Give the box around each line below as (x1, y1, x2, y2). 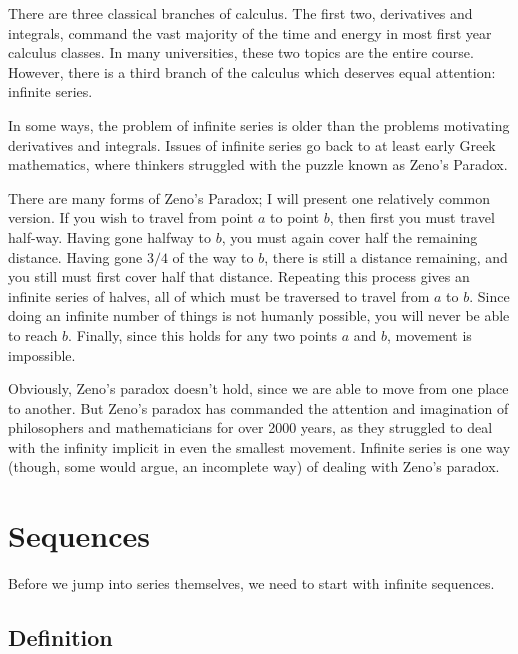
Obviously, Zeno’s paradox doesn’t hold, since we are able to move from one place (8, 378, 509, 399)
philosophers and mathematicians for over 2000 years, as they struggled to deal (8, 417, 493, 438)
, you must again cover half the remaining (221, 226, 478, 247)
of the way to (172, 246, 254, 267)
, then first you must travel (329, 207, 495, 228)
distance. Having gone (8, 246, 143, 267)
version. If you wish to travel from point (8, 207, 254, 228)
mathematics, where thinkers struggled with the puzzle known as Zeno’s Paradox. (8, 154, 508, 175)
